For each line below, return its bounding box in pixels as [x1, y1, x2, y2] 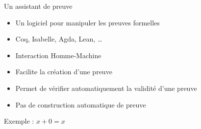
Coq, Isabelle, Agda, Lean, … [15, 34, 102, 44]
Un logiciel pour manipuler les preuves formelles [15, 17, 160, 27]
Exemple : [4, 116, 34, 126]
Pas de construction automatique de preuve [15, 99, 146, 109]
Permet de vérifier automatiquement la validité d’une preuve [15, 83, 197, 93]
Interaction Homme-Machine [15, 50, 101, 60]
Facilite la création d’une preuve [15, 66, 112, 77]
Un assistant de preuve [4, 1, 73, 11]
